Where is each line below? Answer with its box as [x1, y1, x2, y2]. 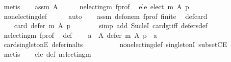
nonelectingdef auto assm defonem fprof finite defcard [3, 11, 207, 21]
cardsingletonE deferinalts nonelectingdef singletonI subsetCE [3, 39, 227, 49]
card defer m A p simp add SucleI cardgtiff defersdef [14, 20, 207, 31]
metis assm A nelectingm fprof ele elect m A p [3, 1, 189, 11]
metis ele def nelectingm [3, 48, 91, 59]
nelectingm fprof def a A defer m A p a [3, 30, 157, 40]
